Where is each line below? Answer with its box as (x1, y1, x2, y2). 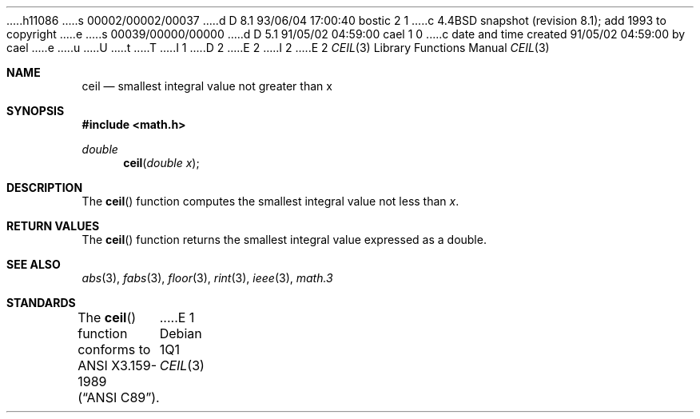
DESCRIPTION (6, 181, 83, 194)
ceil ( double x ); (123, 156, 200, 170)
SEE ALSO (6, 257, 61, 271)
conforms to (78, 341, 151, 357)
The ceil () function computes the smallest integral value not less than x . (82, 194, 459, 208)
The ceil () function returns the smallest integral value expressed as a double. (82, 233, 487, 246)
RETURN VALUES (6, 219, 100, 233)
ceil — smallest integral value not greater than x (82, 79, 332, 93)
